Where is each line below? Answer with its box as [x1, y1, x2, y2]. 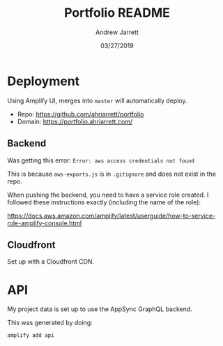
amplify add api [7, 332, 54, 339]
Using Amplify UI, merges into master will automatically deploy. [7, 96, 187, 105]
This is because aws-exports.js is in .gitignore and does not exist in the [7, 170, 216, 178]
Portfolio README [63, 5, 171, 21]
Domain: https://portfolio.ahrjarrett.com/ [17, 117, 133, 126]
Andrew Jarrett [95, 28, 139, 36]
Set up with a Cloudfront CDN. [7, 257, 95, 266]
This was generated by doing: [7, 319, 93, 327]
